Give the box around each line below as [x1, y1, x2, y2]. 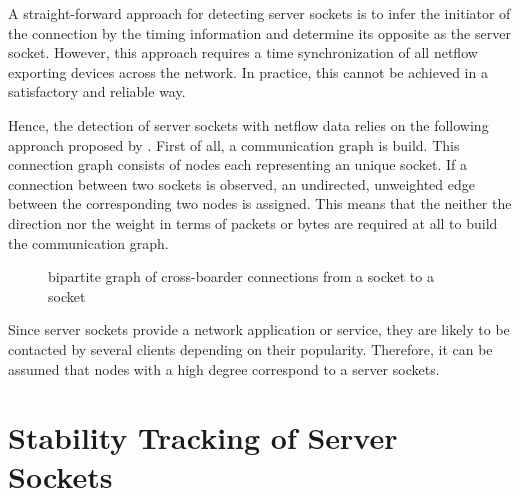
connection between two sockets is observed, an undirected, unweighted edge [8, 173, 475, 194]
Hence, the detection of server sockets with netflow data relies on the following [8, 114, 489, 135]
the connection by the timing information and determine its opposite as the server [8, 22, 511, 43]
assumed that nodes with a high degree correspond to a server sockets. [8, 358, 440, 379]
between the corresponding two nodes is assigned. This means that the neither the [8, 193, 512, 214]
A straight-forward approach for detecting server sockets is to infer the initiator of [8, 3, 511, 23]
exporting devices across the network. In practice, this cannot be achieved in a [8, 61, 488, 82]
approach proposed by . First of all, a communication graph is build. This [8, 134, 460, 155]
